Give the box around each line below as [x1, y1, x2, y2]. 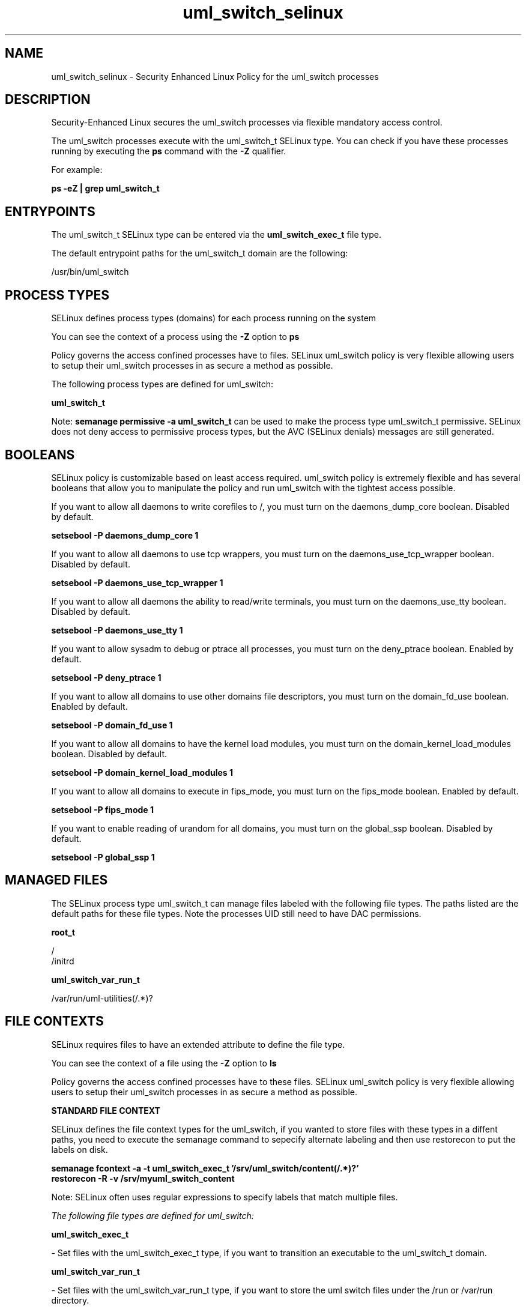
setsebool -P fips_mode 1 [51, 804, 154, 815]
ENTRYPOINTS [5, 204, 95, 219]
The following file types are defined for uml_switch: [51, 1210, 254, 1221]
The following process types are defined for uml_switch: [51, 379, 274, 390]
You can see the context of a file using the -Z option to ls [51, 1057, 277, 1068]
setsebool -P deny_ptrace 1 [51, 672, 162, 683]
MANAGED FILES [5, 872, 108, 888]
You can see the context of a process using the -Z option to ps [51, 331, 300, 342]
